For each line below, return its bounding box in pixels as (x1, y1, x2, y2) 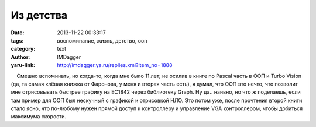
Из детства (11, 9, 68, 22)
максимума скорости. (11, 113, 67, 120)
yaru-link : (11, 62, 35, 69)
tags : (11, 37, 24, 44)
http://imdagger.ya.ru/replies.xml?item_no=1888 (57, 62, 173, 69)
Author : (11, 53, 30, 61)
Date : (11, 29, 25, 36)
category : (11, 45, 36, 52)
